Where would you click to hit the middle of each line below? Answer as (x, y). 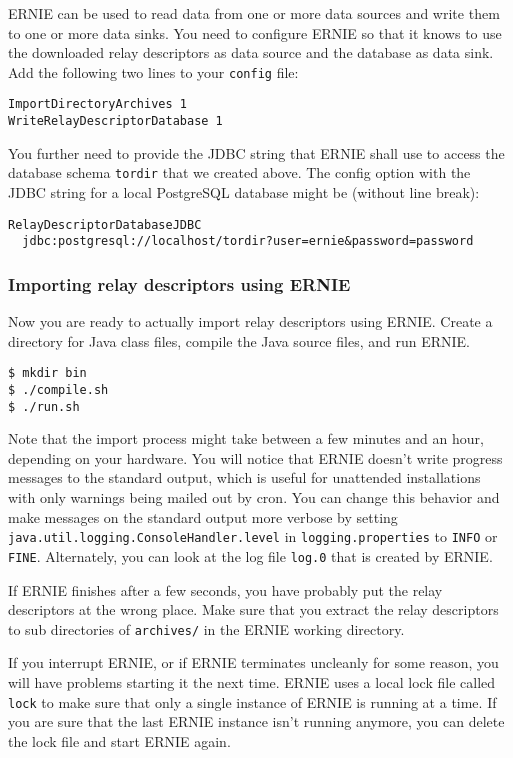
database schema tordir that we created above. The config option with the (239, 172)
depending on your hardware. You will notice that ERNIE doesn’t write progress (255, 457)
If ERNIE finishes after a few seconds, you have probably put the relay (225, 589)
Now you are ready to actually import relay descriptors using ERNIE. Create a (250, 321)
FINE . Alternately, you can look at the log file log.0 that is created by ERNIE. (250, 555)
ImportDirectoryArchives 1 (97, 104)
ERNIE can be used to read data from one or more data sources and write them (254, 13)
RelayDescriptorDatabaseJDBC (105, 224)
